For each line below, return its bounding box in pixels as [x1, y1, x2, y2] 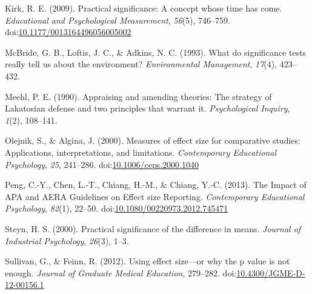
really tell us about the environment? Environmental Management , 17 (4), [5, 58, 277, 70]
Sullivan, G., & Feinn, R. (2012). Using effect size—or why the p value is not [5, 255, 290, 267]
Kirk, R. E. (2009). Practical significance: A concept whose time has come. [5, 2, 282, 14]
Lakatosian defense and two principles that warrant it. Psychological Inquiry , [5, 102, 290, 115]
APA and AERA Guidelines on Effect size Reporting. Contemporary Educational [5, 190, 305, 202]
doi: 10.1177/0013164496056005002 [5, 25, 131, 38]
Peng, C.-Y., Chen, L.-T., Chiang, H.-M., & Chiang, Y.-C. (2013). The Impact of [5, 178, 307, 191]
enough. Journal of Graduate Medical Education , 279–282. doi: [5, 266, 237, 279]
